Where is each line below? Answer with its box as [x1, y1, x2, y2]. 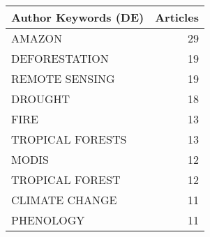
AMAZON [11, 30, 62, 46]
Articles [155, 9, 199, 25]
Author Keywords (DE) [11, 9, 144, 25]
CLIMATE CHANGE [11, 192, 117, 208]
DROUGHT [11, 91, 70, 107]
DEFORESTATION [11, 50, 109, 66]
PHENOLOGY [11, 212, 85, 228]
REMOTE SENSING [11, 70, 115, 86]
